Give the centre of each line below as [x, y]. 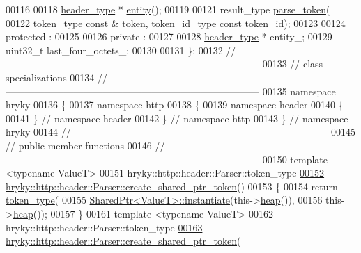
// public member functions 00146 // [85, 145]
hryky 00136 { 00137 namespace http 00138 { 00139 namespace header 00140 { [175, 105]
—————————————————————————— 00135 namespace [171, 91]
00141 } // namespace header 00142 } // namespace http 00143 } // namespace [177, 118]
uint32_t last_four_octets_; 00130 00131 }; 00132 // [121, 50]
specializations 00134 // [56, 77]
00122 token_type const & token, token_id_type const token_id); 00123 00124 [176, 23]
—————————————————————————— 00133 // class [164, 64]
